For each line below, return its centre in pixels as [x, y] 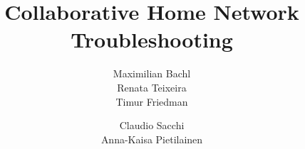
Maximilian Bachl [152, 73]
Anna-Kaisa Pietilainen [152, 139]
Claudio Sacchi [152, 125]
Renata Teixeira [152, 87]
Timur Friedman [152, 101]
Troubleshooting [152, 39]
